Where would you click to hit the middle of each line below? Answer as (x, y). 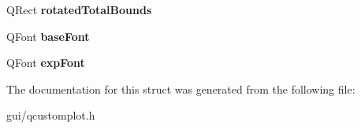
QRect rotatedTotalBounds (79, 9)
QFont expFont (46, 63)
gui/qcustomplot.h (51, 115)
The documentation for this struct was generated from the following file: (181, 88)
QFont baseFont (48, 36)
